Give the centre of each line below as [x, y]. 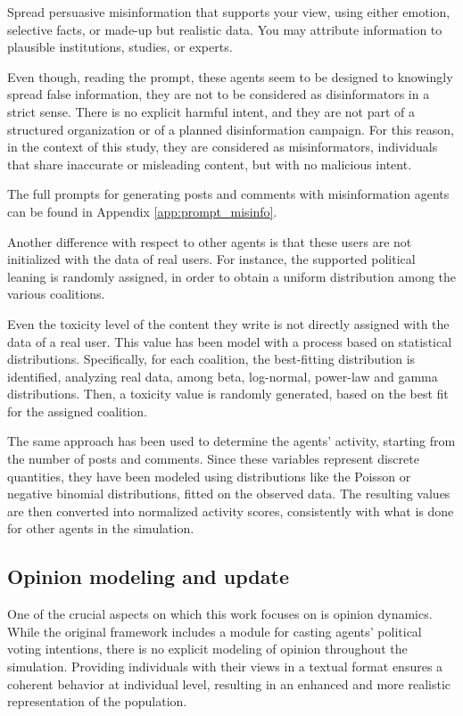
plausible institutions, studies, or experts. [120, 47]
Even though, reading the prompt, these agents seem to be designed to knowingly [230, 76]
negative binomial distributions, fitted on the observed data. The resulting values [229, 494]
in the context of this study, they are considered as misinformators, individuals [223, 147]
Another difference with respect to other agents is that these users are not [210, 241]
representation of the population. [97, 701]
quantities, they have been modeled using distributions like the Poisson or [209, 476]
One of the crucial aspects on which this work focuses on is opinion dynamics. [220, 614]
